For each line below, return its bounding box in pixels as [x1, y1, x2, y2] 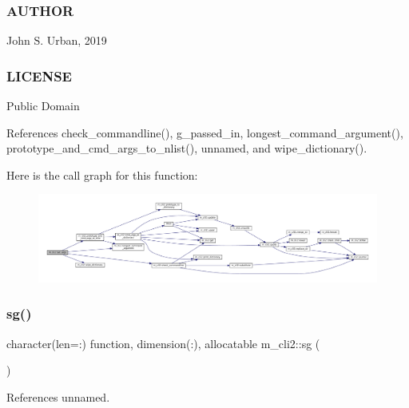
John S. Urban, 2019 [6, 32, 107, 49]
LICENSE [6, 65, 72, 85]
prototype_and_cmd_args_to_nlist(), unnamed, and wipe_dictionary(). [6, 140, 367, 156]
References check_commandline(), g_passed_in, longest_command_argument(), [6, 124, 403, 141]
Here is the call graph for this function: [6, 166, 198, 183]
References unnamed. [6, 388, 110, 405]
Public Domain [6, 97, 80, 114]
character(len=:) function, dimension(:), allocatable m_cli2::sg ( [6, 335, 320, 351]
